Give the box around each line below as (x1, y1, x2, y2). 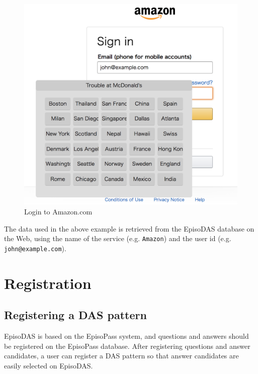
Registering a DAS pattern (4, 307, 147, 323)
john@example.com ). (4, 243, 66, 253)
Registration (4, 272, 92, 293)
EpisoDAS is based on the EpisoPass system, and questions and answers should (4, 331, 249, 341)
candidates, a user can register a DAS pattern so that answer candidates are (4, 350, 239, 361)
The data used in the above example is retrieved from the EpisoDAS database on (4, 223, 254, 234)
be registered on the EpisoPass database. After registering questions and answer (4, 340, 250, 351)
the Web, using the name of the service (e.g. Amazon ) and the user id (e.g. (4, 233, 231, 244)
